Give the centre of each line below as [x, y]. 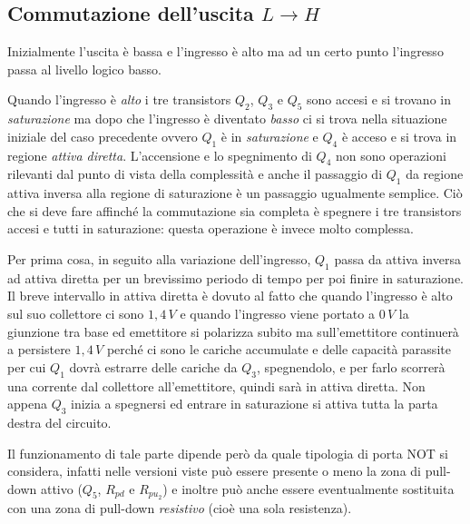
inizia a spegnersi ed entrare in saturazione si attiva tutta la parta [255, 404]
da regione [435, 174]
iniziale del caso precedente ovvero [103, 136]
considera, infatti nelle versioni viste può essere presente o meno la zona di [214, 471]
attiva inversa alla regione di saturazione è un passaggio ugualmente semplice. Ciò [235, 193]
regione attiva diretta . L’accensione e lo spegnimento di [160, 155]
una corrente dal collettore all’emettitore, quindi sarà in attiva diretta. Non [216, 386]
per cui [27, 366]
